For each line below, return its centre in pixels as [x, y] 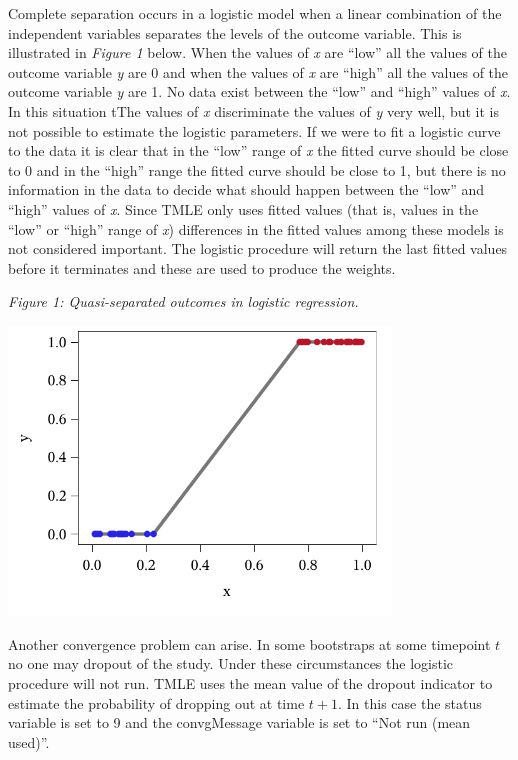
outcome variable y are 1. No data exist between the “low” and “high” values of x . [259, 91]
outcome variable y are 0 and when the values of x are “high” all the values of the [258, 71]
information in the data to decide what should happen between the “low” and [246, 189]
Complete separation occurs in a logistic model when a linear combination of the [255, 13]
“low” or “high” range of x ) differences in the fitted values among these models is [256, 228]
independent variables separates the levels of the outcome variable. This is [235, 32]
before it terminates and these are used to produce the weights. [202, 267]
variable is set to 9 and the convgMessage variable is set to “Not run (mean [239, 722]
